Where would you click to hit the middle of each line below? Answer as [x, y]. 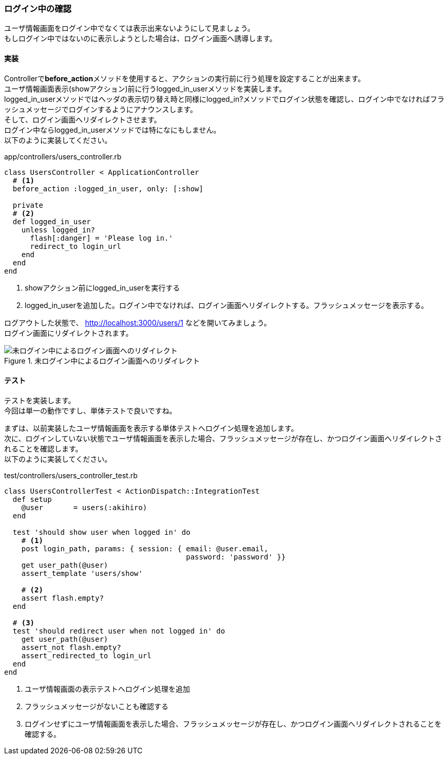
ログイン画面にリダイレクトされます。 [69, 333]
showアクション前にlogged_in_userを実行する [102, 287]
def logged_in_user [52, 221]
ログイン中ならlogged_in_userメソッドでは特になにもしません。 [113, 130]
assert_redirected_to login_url [86, 655]
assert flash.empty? [62, 598]
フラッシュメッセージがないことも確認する [97, 706]
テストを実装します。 [40, 400]
